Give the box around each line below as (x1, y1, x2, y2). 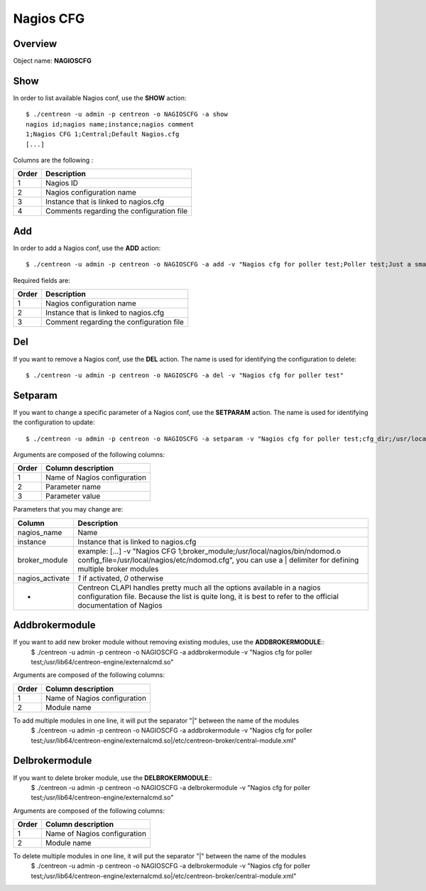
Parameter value (45, 491, 101, 501)
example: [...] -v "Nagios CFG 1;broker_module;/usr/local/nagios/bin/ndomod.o (77, 546, 341, 556)
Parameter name (45, 482, 102, 492)
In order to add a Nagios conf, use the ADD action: (13, 244, 161, 252)
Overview (13, 38, 58, 50)
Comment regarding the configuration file (45, 317, 185, 327)
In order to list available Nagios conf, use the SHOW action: (13, 93, 187, 102)
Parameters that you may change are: (13, 505, 124, 514)
